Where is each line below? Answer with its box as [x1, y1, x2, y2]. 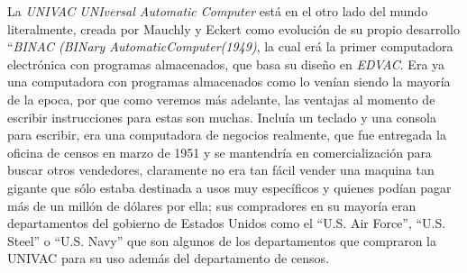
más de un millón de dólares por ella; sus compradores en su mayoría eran [7, 196, 417, 214]
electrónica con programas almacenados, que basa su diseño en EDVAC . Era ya [7, 54, 445, 73]
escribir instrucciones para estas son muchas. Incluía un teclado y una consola [7, 107, 436, 126]
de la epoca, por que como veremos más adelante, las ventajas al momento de [7, 89, 435, 108]
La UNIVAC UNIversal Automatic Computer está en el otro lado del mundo [7, 2, 428, 20]
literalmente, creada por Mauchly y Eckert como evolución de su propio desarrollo [7, 19, 460, 38]
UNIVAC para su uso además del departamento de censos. [7, 249, 330, 268]
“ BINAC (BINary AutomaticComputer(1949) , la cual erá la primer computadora [7, 37, 453, 56]
